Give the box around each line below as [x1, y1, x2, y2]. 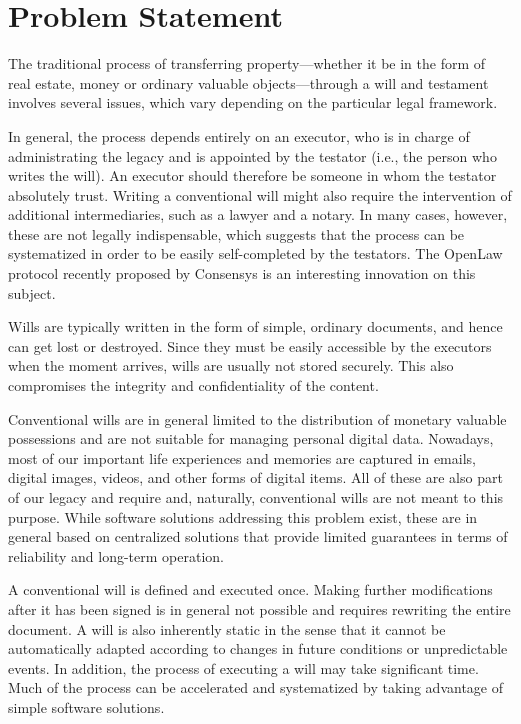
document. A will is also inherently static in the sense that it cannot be [8, 618, 446, 639]
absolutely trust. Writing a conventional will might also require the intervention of [8, 184, 512, 205]
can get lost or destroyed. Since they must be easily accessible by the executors [8, 335, 492, 356]
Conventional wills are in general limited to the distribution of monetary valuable [8, 408, 507, 429]
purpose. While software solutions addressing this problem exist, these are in [8, 506, 478, 527]
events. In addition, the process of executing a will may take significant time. [8, 657, 479, 678]
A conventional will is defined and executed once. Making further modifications [8, 579, 493, 600]
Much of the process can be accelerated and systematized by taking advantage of [8, 677, 504, 698]
